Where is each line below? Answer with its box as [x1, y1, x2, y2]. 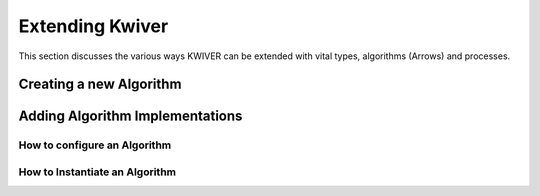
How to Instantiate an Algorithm [18, 165, 177, 179]
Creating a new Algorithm [18, 76, 182, 93]
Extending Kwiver [18, 15, 169, 37]
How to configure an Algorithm [18, 138, 172, 152]
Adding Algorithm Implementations [18, 108, 243, 125]
